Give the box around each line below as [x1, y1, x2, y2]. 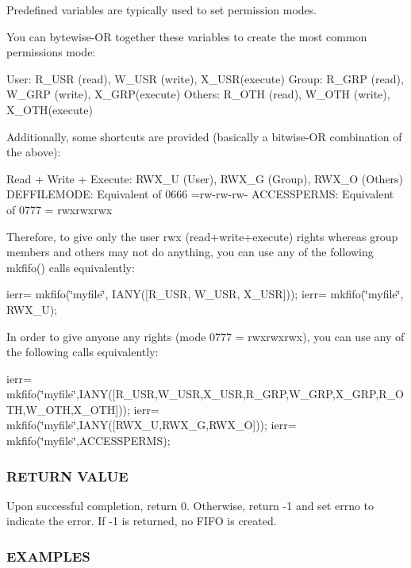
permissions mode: [6, 44, 96, 60]
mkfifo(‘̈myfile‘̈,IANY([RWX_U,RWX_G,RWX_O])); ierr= [6, 416, 297, 433]
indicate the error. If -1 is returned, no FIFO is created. [6, 512, 277, 529]
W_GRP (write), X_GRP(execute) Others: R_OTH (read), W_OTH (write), [6, 86, 390, 102]
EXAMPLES [6, 546, 90, 566]
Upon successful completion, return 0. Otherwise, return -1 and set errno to [6, 497, 375, 513]
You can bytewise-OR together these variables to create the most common [6, 28, 367, 44]
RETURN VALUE [6, 466, 129, 485]
